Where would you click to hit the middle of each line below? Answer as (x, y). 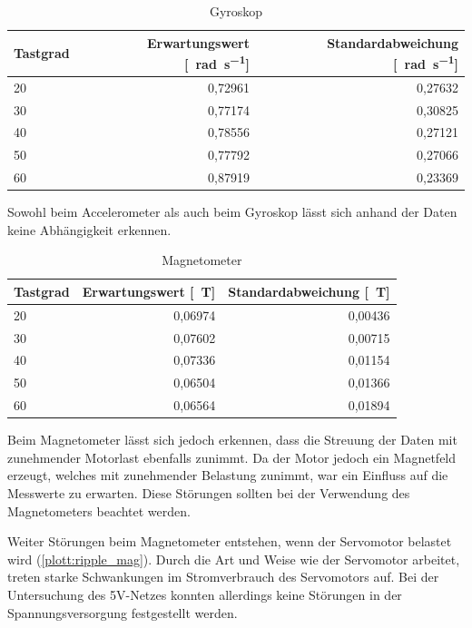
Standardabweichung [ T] (309, 291)
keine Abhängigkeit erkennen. (89, 229)
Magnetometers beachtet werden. (99, 510)
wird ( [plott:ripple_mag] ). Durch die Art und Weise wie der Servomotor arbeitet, (234, 559)
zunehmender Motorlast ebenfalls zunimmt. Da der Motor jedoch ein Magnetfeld (232, 457)
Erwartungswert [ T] (149, 291)
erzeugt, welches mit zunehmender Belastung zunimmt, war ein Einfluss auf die (228, 475)
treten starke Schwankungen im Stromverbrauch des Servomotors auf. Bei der (223, 577)
